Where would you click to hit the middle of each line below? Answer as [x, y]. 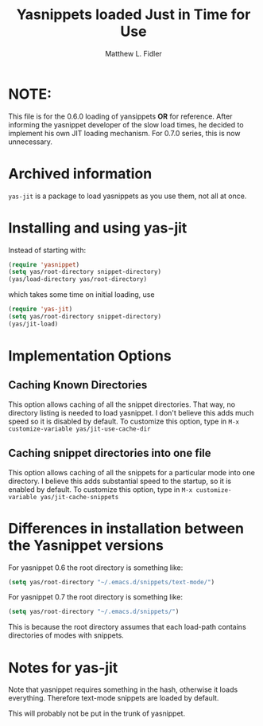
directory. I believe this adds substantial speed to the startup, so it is [120, 481]
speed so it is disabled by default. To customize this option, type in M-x [124, 421]
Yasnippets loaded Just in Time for [133, 15]
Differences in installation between [126, 528]
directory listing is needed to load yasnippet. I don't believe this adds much [131, 412]
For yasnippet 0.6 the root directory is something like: [96, 568]
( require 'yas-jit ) [41, 309]
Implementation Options [90, 356]
